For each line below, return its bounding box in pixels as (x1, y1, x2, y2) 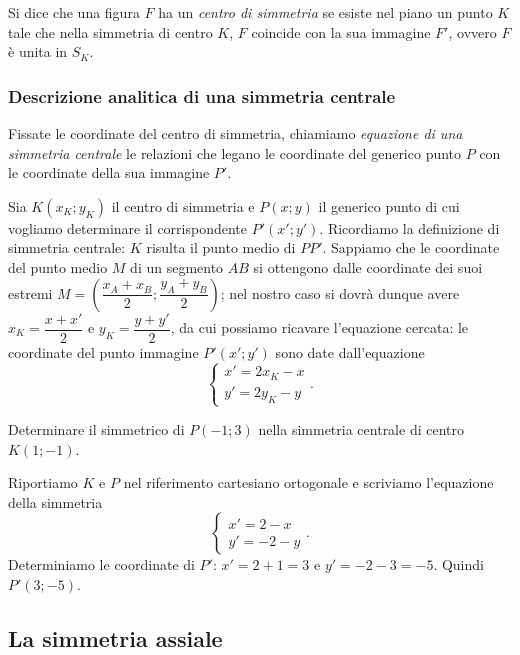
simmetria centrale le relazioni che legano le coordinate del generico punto (8, 142, 462, 163)
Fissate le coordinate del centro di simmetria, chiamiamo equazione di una (8, 123, 463, 143)
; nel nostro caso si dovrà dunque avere (220, 282, 460, 303)
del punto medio (8, 256, 108, 277)
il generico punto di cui (318, 195, 460, 216)
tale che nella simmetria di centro (8, 21, 213, 42)
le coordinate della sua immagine (8, 162, 210, 183)
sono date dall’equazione (275, 341, 425, 362)
